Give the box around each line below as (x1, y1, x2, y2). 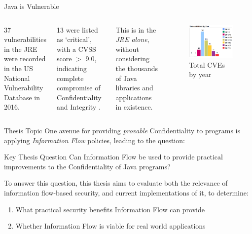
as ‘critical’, (57, 34, 92, 44)
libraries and (115, 82, 153, 93)
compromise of (57, 82, 101, 93)
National (4, 73, 30, 83)
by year (189, 69, 212, 79)
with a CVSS (57, 43, 96, 54)
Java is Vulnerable (4, 1, 59, 11)
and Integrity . (57, 102, 101, 112)
